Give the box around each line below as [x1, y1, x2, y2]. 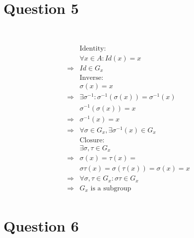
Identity [79, 45, 104, 52]
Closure [79, 136, 103, 144]
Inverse [79, 74, 102, 82]
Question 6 [3, 215, 79, 236]
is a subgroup [90, 184, 131, 192]
